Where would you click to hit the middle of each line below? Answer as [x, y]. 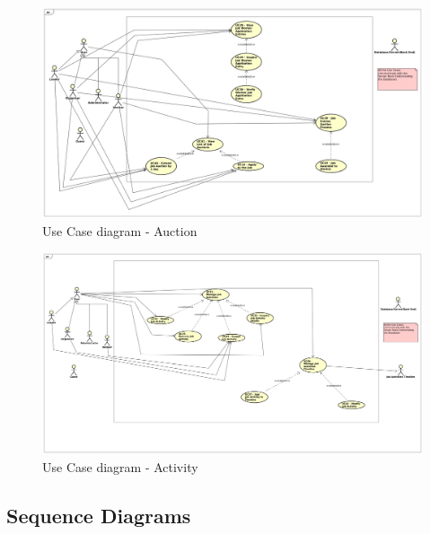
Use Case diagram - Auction [120, 230]
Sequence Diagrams [99, 515]
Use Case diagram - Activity [120, 466]
